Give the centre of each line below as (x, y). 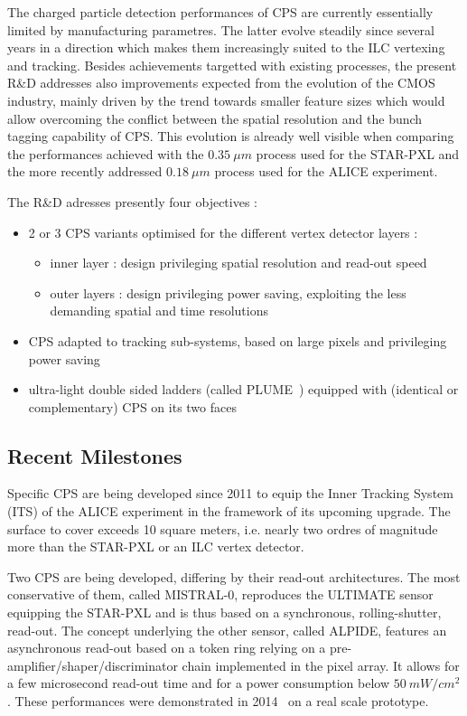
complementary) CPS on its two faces (132, 406)
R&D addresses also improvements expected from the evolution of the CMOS (221, 83)
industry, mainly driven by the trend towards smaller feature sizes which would (226, 100)
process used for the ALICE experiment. (326, 171)
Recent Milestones (95, 455)
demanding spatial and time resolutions (159, 311)
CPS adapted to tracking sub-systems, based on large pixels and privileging (238, 340)
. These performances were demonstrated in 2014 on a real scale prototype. (218, 701)
